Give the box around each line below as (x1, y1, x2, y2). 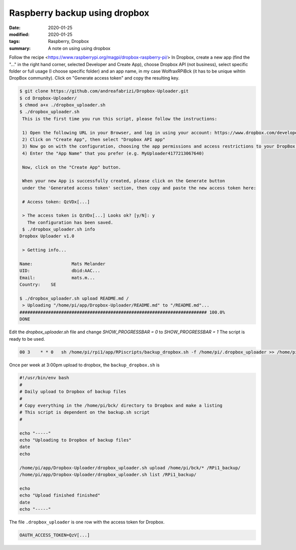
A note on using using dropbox (48, 45, 111, 51)
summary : (9, 45, 31, 51)
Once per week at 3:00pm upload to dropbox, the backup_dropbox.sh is (9, 362, 160, 368)
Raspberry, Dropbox (48, 39, 89, 44)
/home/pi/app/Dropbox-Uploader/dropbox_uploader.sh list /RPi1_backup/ (19, 471, 197, 477)
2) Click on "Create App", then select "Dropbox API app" (22, 137, 165, 142)
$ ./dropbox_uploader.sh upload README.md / (19, 295, 129, 301)
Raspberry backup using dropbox (9, 7, 149, 18)
